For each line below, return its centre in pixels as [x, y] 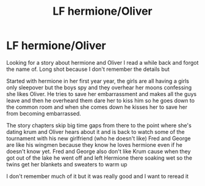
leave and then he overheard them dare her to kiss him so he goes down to [101, 100]
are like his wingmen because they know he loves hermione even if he [95, 144]
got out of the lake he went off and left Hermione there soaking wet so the [99, 158]
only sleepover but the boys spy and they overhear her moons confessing [99, 87]
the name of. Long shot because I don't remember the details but [88, 69]
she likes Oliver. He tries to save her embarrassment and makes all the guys [102, 94]
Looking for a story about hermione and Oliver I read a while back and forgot [103, 62]
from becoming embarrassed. [44, 113]
